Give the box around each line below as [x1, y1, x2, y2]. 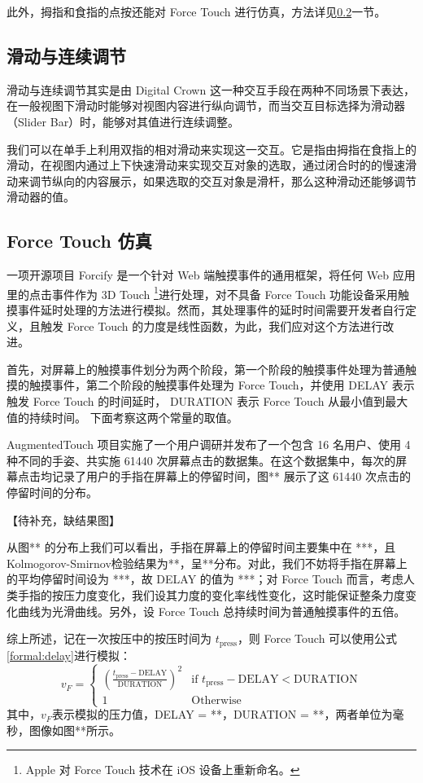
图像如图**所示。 [28, 721, 120, 738]
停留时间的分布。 [7, 483, 98, 500]
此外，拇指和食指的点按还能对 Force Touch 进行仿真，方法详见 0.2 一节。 [7, 3, 386, 20]
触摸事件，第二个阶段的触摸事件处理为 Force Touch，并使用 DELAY [28, 376, 389, 394]
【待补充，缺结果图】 [7, 511, 120, 528]
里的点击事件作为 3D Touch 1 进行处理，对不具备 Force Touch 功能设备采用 [7, 283, 399, 302]
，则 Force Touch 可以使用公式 [237, 630, 398, 647]
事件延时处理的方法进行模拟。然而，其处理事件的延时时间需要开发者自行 [17, 301, 405, 318]
